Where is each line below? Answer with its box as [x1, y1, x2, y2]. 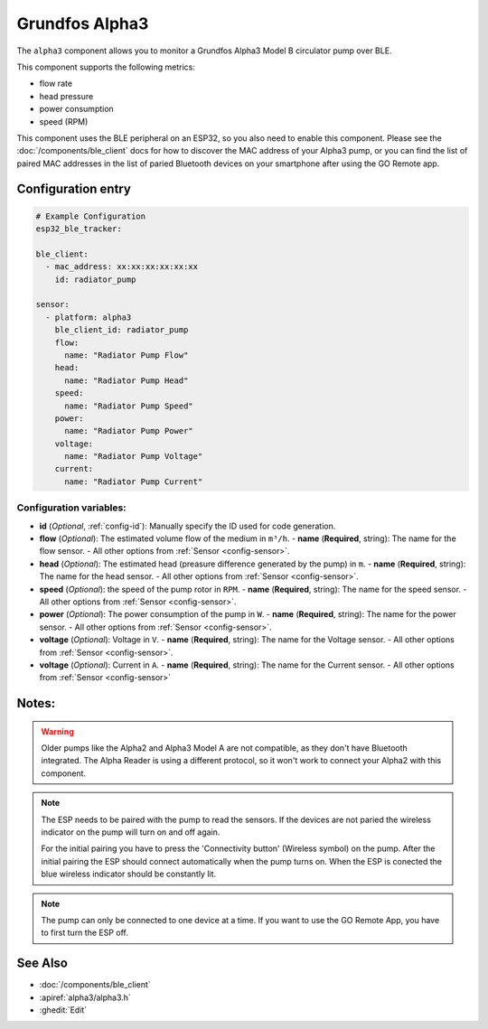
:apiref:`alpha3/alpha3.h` [39, 992, 131, 1003]
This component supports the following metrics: [16, 61, 196, 72]
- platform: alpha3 [45, 312, 132, 323]
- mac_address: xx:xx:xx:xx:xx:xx [45, 262, 199, 272]
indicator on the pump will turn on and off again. [41, 827, 221, 837]
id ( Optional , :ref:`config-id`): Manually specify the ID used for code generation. [39, 520, 336, 531]
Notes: [16, 696, 56, 711]
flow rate [39, 78, 72, 89]
